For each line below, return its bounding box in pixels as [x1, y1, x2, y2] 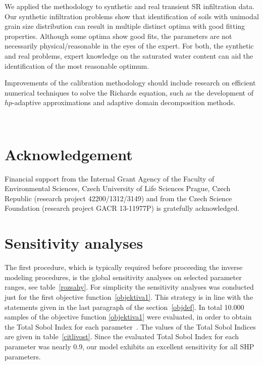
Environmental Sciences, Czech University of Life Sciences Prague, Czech [5, 183, 231, 194]
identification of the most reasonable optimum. [5, 60, 149, 71]
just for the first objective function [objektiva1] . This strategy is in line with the [5, 291, 253, 302]
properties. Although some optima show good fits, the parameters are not [5, 30, 232, 41]
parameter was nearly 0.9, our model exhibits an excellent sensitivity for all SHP [5, 341, 254, 351]
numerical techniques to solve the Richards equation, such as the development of [5, 87, 253, 98]
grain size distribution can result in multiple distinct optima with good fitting [5, 21, 245, 31]
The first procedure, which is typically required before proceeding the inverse [5, 262, 243, 272]
